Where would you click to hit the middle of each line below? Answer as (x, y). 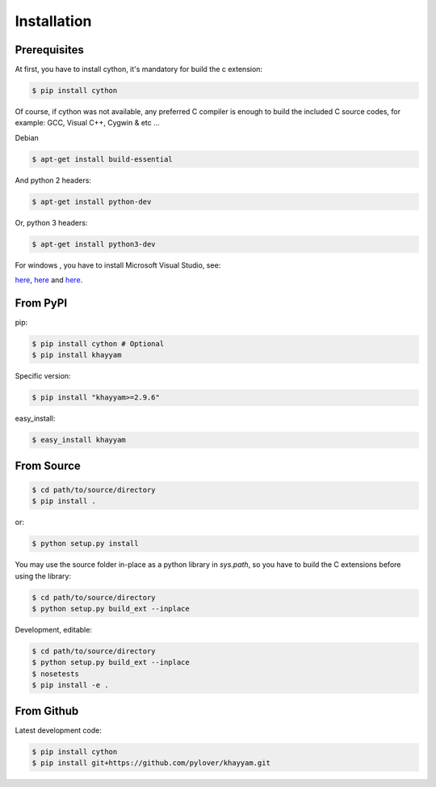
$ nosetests (56, 674)
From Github (47, 711)
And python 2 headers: (53, 180)
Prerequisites (49, 50)
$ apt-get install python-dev (92, 201)
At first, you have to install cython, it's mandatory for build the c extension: (138, 70)
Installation (53, 21)
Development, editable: (54, 630)
